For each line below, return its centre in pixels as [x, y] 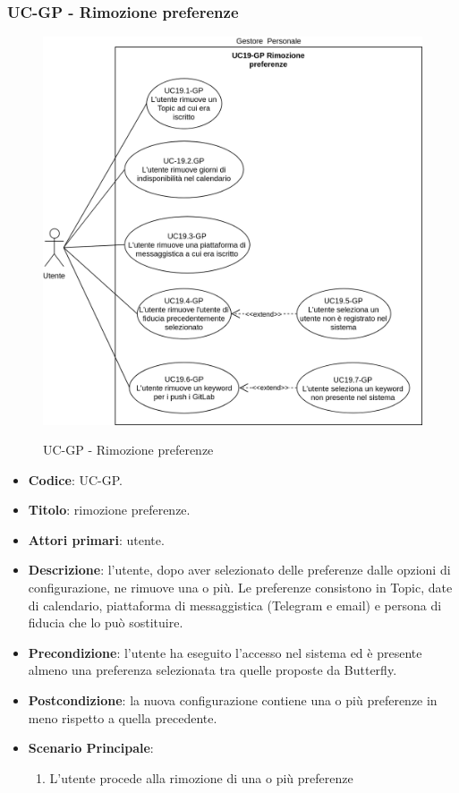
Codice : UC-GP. [75, 479]
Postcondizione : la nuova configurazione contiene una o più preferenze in [233, 700]
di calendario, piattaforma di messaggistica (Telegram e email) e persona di [235, 605]
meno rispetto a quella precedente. [123, 717]
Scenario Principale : [91, 748]
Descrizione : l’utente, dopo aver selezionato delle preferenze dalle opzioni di [239, 570]
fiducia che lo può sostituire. [106, 622]
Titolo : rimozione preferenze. [109, 510]
